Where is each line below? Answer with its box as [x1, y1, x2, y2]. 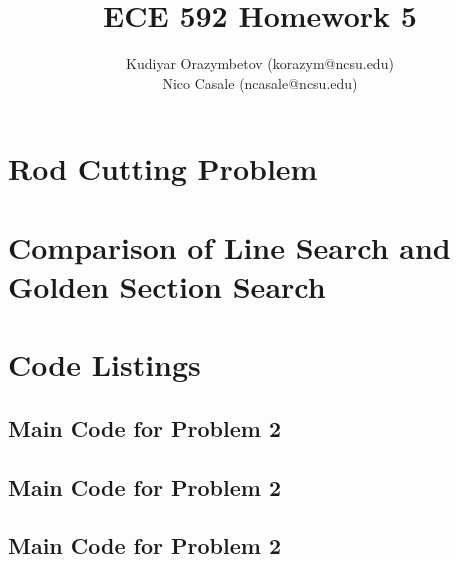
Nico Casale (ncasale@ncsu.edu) [162, 72, 358, 93]
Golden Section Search [8, 265, 326, 306]
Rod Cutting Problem [8, 148, 318, 189]
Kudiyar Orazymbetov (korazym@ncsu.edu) [126, 53, 394, 74]
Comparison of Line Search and [8, 226, 451, 267]
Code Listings [8, 344, 201, 385]
